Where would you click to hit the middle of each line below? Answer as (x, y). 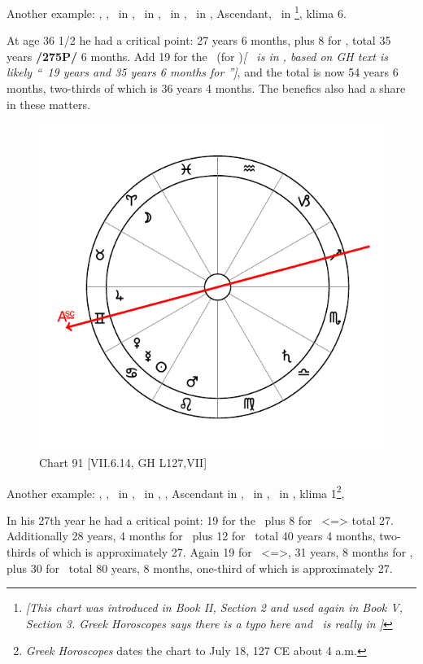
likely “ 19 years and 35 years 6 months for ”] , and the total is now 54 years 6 (203, 72)
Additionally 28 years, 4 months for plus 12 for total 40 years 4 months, (191, 536)
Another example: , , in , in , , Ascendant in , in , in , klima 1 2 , (176, 491)
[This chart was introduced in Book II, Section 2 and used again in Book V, (214, 607)
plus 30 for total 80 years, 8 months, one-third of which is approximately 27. (200, 568)
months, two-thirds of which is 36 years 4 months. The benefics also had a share (206, 88)
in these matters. (48, 104)
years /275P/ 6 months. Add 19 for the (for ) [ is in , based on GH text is (197, 56)
